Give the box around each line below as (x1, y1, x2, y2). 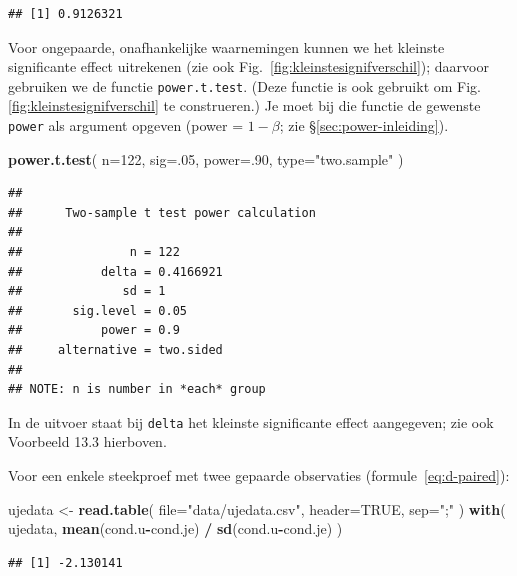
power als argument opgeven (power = (8, 115, 244, 136)
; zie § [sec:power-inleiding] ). (279, 115, 449, 136)
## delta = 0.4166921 (8, 264, 223, 279)
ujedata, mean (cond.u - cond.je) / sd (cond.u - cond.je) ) (8, 518, 343, 539)
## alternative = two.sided (8, 343, 223, 358)
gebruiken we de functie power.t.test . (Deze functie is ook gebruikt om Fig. (8, 75, 482, 96)
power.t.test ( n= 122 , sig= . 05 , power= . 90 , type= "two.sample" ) (8, 148, 404, 169)
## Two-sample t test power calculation (8, 205, 316, 220)
